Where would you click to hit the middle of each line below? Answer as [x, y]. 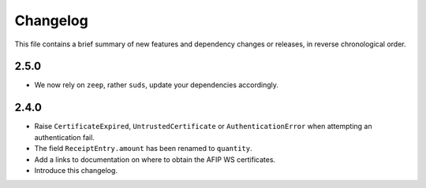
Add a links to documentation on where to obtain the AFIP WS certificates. [155, 159]
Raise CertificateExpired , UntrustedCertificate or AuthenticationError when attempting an [203, 127]
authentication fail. [64, 137]
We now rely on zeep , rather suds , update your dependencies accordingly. [157, 85]
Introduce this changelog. [76, 170]
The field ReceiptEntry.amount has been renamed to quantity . [143, 149]
